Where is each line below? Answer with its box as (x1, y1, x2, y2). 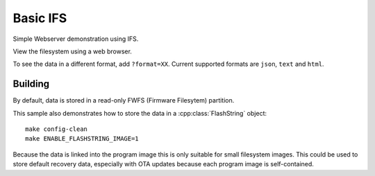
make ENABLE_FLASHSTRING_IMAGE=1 (25, 135, 139, 143)
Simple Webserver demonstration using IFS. (12, 35, 139, 43)
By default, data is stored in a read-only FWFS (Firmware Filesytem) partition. (12, 96, 235, 105)
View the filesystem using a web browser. (12, 47, 132, 55)
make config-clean (25, 125, 88, 133)
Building (12, 78, 50, 90)
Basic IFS (12, 10, 67, 26)
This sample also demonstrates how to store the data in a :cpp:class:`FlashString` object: (12, 109, 267, 117)
